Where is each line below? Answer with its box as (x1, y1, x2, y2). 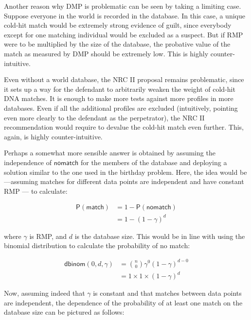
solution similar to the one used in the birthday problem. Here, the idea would (4, 167, 238, 177)
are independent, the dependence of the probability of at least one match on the (4, 297, 243, 307)
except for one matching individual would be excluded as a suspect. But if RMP (4, 29, 243, 39)
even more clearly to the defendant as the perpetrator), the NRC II (4, 112, 205, 122)
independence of (4, 157, 52, 167)
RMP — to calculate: (4, 185, 68, 196)
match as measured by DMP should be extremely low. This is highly (4, 48, 209, 58)
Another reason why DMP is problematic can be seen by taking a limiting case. (4, 1, 241, 11)
